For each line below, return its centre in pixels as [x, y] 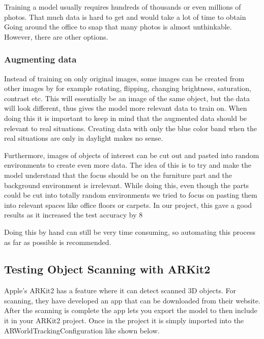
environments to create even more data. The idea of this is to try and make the [128, 165]
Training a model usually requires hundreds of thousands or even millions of [123, 7]
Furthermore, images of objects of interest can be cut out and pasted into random [132, 155]
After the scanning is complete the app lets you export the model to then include [131, 310]
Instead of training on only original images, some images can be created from [124, 78]
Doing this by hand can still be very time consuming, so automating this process [130, 232]
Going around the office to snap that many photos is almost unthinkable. [118, 27]
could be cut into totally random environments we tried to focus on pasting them [131, 195]
